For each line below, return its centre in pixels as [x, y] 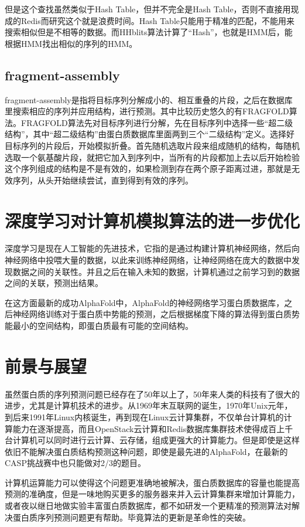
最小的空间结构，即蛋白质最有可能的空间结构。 [103, 326]
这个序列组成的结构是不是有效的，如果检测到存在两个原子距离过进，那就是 [148, 169]
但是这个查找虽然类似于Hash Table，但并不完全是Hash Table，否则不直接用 [148, 9]
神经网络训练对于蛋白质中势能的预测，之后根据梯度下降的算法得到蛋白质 [152, 314]
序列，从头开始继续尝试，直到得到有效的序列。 [103, 180]
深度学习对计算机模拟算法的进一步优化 [152, 220]
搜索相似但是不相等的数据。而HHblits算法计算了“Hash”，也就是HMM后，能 [149, 32]
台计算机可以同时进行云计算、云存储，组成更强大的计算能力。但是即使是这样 [152, 440]
